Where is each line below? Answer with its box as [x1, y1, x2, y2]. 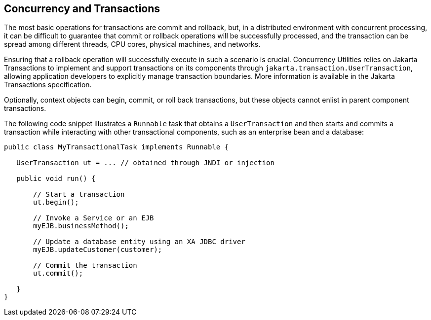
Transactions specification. [4, 80, 92, 89]
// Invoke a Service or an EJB [33, 214, 154, 222]
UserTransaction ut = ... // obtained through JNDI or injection [16, 159, 274, 167]
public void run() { [16, 175, 96, 183]
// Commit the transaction [33, 261, 137, 270]
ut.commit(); [33, 269, 83, 278]
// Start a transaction [33, 190, 125, 199]
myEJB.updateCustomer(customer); [33, 246, 162, 254]
